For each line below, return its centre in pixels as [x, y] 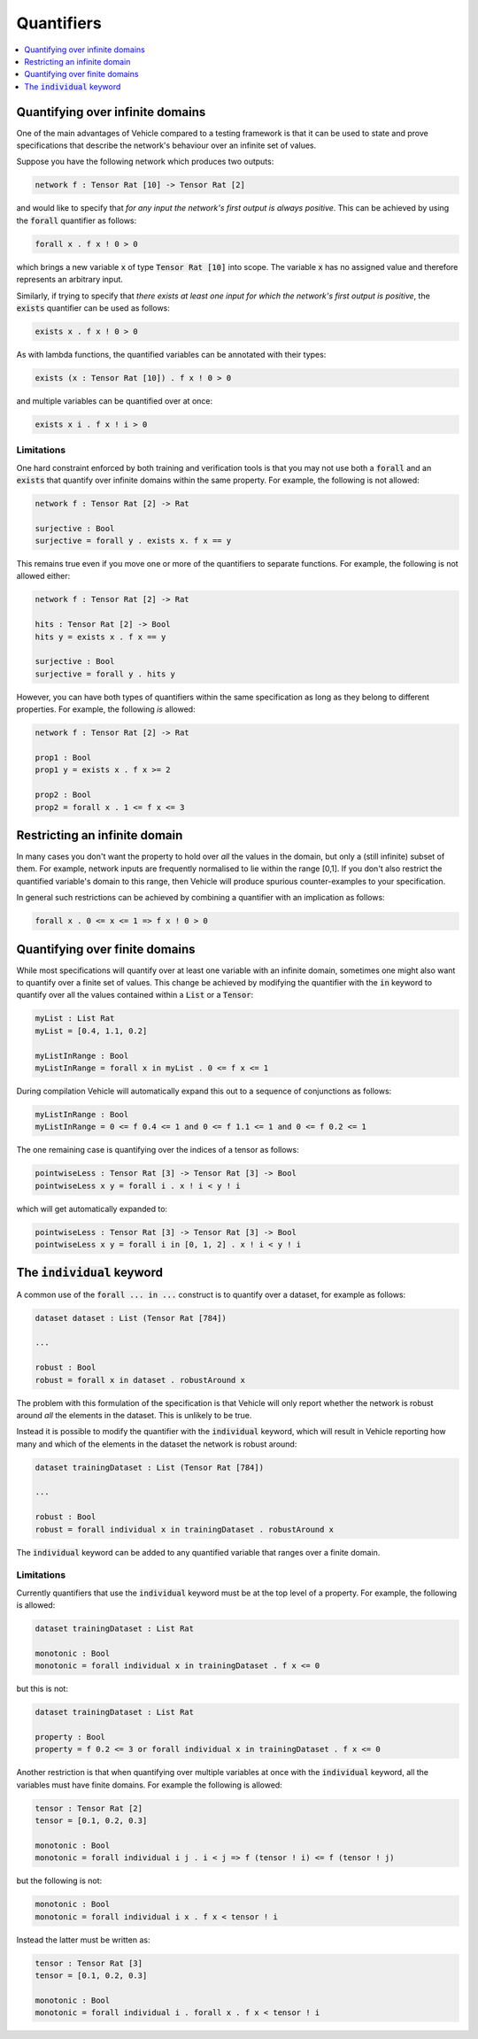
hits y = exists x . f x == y [100, 637]
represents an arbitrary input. [70, 280]
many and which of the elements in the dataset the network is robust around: [157, 1444]
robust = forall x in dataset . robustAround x [140, 1380]
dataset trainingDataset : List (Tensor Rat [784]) [150, 1467]
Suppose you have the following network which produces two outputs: [145, 162]
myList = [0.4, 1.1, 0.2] [91, 1031]
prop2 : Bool [63, 795]
